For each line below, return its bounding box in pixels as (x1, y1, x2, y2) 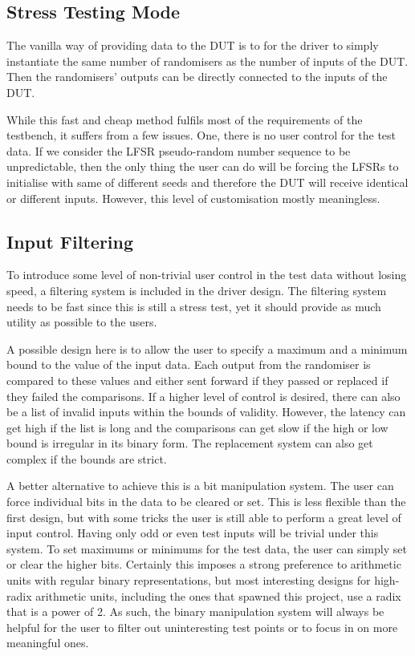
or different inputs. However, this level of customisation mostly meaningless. (6, 189, 380, 206)
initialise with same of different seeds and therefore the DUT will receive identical (6, 173, 409, 190)
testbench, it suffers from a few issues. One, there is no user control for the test (6, 127, 397, 144)
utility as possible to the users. (6, 314, 157, 330)
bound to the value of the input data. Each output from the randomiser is (6, 356, 371, 373)
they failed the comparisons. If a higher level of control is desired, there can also (6, 387, 401, 404)
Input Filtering (6, 229, 134, 253)
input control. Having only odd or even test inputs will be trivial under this (6, 524, 379, 541)
